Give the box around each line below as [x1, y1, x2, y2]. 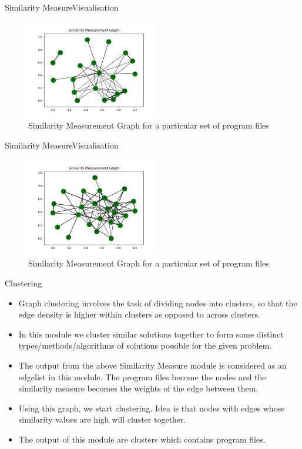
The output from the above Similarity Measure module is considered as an [18, 359, 287, 371]
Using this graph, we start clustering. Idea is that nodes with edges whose [18, 401, 285, 414]
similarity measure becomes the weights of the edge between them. [18, 382, 259, 394]
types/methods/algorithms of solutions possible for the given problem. [18, 339, 272, 352]
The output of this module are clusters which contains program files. [18, 433, 266, 445]
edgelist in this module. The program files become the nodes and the [18, 370, 266, 383]
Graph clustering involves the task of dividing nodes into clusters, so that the [18, 296, 297, 309]
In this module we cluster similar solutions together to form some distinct [18, 328, 284, 340]
